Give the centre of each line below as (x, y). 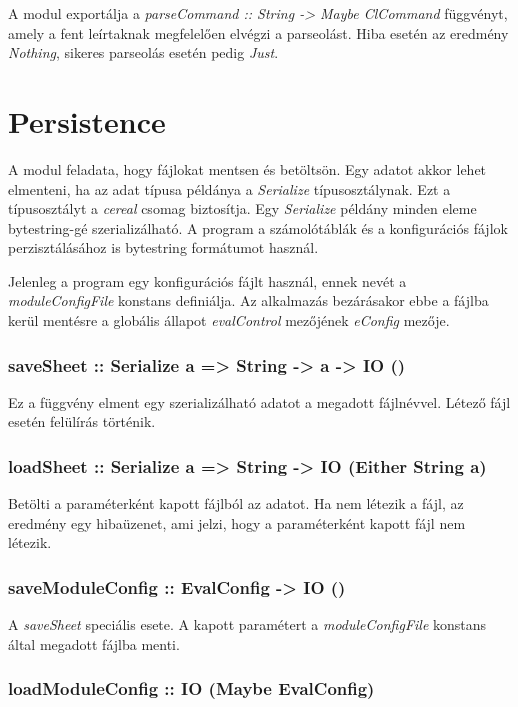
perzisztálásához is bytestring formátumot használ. (163, 247)
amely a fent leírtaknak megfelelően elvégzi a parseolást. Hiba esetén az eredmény (258, 32)
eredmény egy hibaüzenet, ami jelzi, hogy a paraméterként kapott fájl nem (237, 522)
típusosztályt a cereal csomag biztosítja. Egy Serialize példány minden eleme (242, 208)
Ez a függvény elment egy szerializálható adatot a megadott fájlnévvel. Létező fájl (259, 401)
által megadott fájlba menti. (94, 643)
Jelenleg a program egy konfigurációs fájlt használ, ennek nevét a (207, 280)
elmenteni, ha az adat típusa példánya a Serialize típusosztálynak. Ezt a (229, 188)
